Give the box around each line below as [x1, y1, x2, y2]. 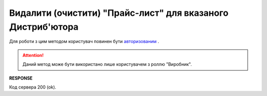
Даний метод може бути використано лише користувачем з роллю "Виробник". [22, 61, 192, 67]
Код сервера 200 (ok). [9, 84, 56, 90]
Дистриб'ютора [9, 21, 79, 32]
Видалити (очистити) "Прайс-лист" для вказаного [9, 7, 228, 18]
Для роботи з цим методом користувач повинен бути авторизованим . [9, 39, 159, 45]
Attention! [22, 52, 44, 58]
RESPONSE [9, 75, 33, 81]
